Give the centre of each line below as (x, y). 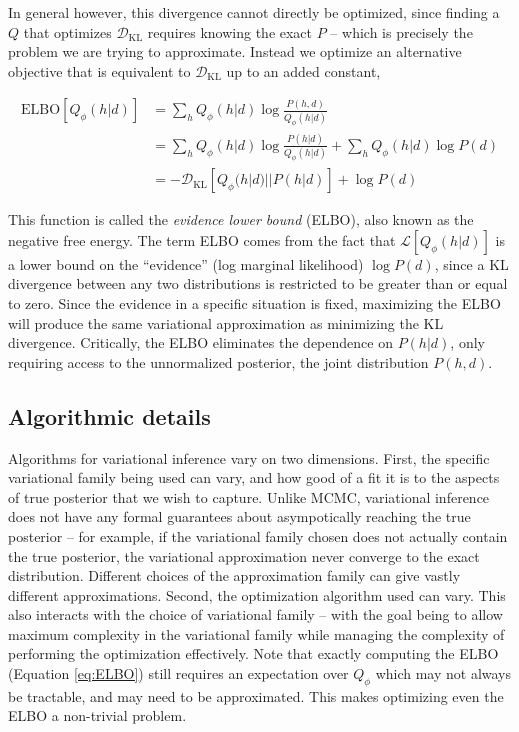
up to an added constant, (303, 70)
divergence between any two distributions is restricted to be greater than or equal (258, 283)
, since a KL (471, 263)
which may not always (443, 673)
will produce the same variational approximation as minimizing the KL (226, 322)
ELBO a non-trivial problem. (97, 715)
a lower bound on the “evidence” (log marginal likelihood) (186, 263)
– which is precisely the (401, 31)
